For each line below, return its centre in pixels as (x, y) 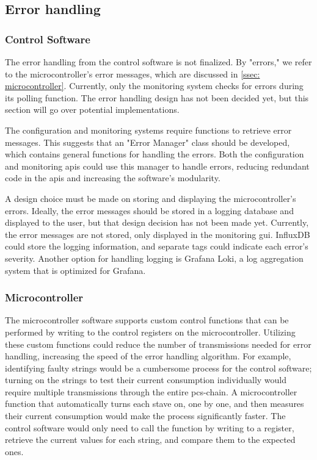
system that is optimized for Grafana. (75, 270)
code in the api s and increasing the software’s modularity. (113, 178)
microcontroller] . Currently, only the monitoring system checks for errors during (154, 86)
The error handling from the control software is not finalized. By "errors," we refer (158, 62)
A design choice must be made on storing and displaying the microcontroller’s (151, 198)
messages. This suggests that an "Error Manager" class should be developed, (148, 142)
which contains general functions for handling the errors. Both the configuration (155, 154)
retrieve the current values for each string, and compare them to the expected (150, 440)
